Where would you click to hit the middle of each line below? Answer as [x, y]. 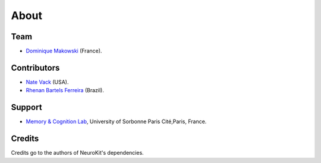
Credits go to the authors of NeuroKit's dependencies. [77, 153]
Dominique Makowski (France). [64, 51]
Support [26, 107]
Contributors [35, 68]
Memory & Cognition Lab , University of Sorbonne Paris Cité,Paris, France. [116, 121]
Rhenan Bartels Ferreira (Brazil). [65, 90]
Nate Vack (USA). [47, 82]
